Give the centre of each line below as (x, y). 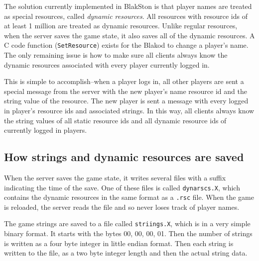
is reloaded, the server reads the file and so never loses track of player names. (122, 207)
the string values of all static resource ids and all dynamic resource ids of (115, 120)
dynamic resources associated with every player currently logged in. (107, 64)
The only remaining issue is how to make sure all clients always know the (116, 55)
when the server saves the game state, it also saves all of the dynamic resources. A (129, 35)
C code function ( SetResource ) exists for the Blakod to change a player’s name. (126, 45)
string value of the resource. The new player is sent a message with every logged (126, 101)
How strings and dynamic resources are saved (124, 157)
